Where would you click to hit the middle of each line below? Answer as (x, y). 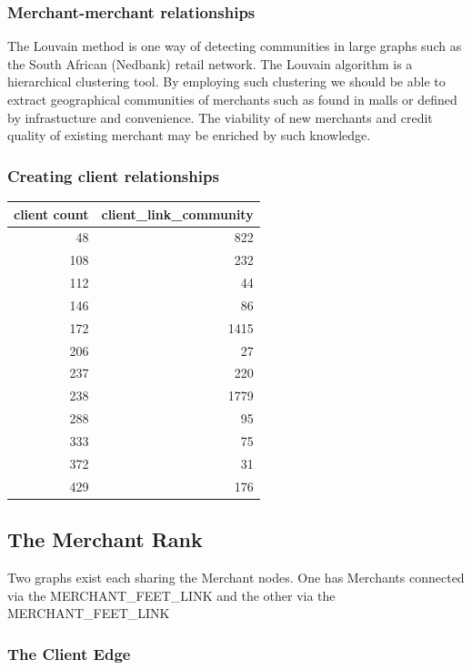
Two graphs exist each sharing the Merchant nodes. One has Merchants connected (236, 577)
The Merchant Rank (105, 539)
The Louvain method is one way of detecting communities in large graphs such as (235, 46)
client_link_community (177, 213)
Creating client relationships (113, 175)
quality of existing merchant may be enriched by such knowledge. (189, 135)
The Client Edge (69, 653)
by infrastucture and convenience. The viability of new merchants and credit (220, 117)
